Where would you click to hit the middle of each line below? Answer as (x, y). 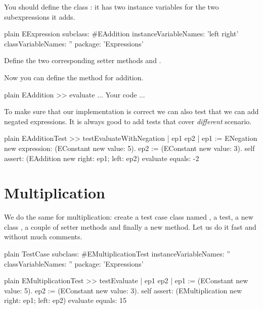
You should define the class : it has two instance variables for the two (112, 7)
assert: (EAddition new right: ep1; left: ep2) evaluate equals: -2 (102, 158)
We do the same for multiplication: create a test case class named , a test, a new (129, 217)
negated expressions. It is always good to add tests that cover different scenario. (128, 121)
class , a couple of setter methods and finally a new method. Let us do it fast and (130, 226)
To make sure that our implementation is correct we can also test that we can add (131, 111)
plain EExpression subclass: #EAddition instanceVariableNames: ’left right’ (121, 34)
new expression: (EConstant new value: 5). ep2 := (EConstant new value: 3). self (129, 148)
